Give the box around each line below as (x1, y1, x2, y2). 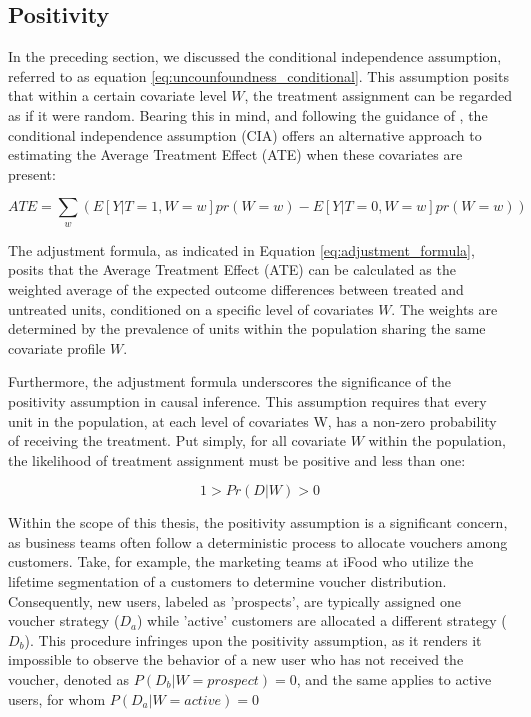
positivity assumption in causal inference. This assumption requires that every (8, 390, 487, 411)
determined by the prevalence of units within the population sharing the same (8, 318, 486, 339)
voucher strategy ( (8, 610, 120, 631)
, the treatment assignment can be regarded (244, 85, 512, 106)
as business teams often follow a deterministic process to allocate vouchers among (8, 531, 508, 552)
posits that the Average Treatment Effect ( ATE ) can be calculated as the (8, 259, 456, 280)
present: (8, 163, 56, 184)
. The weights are (391, 298, 498, 319)
